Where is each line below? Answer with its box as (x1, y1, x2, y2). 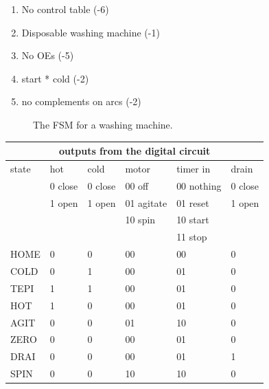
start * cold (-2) (21, 71, 89, 85)
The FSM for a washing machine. (33, 117, 173, 131)
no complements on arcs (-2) (21, 94, 141, 109)
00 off (125, 178, 149, 192)
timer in (176, 161, 211, 175)
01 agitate (125, 195, 167, 210)
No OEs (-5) (21, 48, 74, 63)
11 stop (176, 230, 207, 244)
